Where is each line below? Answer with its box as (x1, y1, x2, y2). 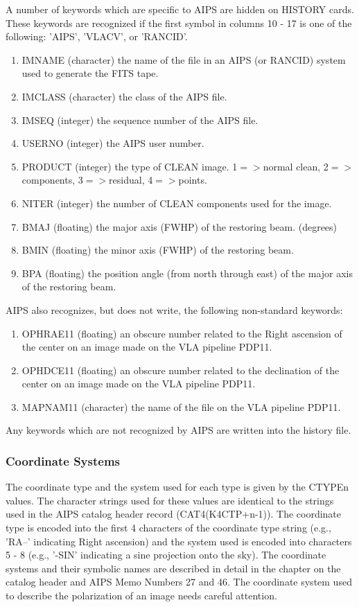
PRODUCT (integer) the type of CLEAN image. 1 (21, 159, 238, 173)
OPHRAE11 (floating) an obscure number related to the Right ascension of (21, 326, 342, 340)
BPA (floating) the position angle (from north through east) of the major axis (21, 265, 353, 280)
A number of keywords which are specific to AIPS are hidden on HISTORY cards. (6, 2, 354, 16)
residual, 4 (109, 173, 153, 187)
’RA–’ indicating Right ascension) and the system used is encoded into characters (6, 534, 352, 548)
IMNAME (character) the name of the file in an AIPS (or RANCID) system (21, 52, 346, 67)
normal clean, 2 (263, 159, 329, 173)
